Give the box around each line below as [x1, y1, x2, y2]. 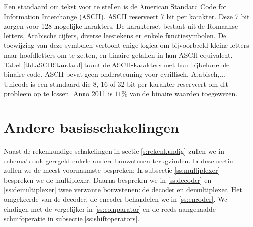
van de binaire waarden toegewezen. [129, 88, 238, 98]
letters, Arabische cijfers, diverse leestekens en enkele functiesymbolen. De [4, 30, 226, 40]
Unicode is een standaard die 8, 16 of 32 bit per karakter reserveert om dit [4, 78, 229, 89]
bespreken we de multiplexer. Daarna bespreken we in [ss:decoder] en [4, 174, 212, 185]
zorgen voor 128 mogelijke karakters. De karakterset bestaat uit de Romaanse [4, 21, 238, 31]
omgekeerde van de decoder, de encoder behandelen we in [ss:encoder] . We [4, 194, 227, 204]
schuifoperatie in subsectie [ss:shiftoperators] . [4, 213, 140, 224]
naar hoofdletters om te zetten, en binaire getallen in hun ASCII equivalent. [4, 49, 233, 60]
